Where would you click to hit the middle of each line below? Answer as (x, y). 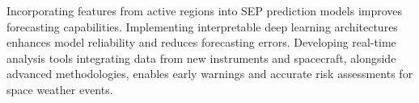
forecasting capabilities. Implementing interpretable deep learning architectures (202, 26)
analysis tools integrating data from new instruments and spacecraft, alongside (201, 58)
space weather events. (60, 89)
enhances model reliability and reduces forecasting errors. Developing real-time (201, 42)
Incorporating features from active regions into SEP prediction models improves (205, 10)
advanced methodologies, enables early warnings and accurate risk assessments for (210, 74)
